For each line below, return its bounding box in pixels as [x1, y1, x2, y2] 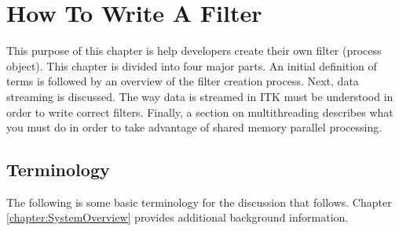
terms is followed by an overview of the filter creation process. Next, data [6, 73, 359, 89]
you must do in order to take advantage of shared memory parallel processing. [6, 119, 383, 135]
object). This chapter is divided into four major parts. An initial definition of [6, 57, 377, 74]
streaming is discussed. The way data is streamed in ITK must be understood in [6, 88, 394, 104]
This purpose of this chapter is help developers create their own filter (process [6, 42, 382, 59]
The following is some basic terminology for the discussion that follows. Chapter [6, 193, 392, 210]
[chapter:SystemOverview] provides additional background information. [6, 209, 349, 226]
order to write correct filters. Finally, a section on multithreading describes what [6, 103, 394, 120]
